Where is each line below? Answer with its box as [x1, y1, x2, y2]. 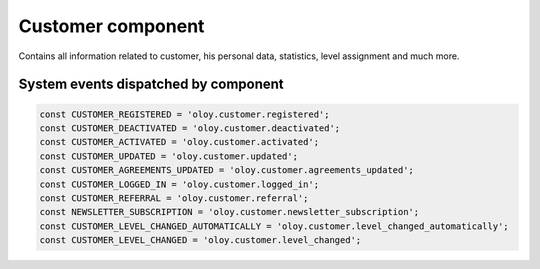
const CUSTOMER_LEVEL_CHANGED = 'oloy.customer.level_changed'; [39, 235, 362, 246]
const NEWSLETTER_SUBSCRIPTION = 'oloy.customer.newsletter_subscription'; [39, 206, 420, 218]
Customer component [18, 15, 205, 37]
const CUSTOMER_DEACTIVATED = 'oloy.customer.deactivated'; [39, 122, 341, 134]
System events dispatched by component [18, 76, 284, 93]
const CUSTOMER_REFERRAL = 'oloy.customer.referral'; [39, 192, 309, 204]
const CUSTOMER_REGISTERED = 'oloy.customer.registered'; [39, 108, 330, 120]
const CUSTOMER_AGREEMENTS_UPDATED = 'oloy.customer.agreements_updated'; [39, 165, 415, 176]
